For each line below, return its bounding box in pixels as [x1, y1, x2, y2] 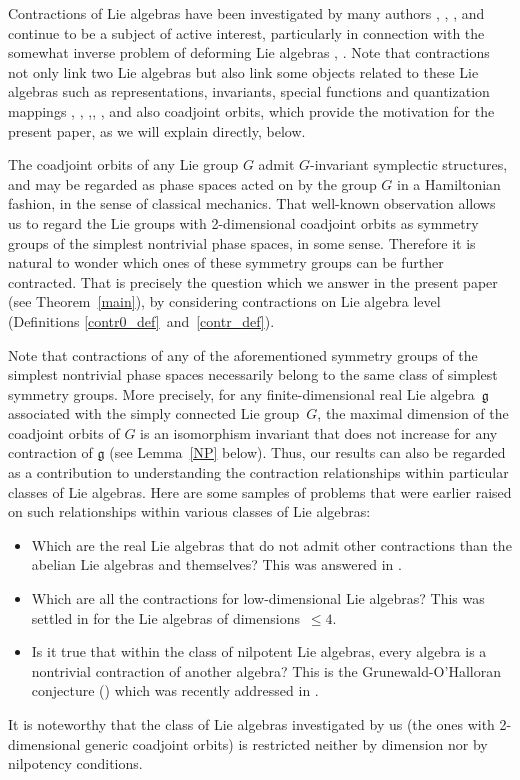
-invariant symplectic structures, [310, 154, 508, 175]
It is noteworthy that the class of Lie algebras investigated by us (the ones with [8, 714, 495, 734]
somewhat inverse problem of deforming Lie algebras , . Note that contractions [8, 42, 490, 63]
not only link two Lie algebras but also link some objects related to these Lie [8, 61, 479, 82]
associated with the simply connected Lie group [8, 403, 300, 424]
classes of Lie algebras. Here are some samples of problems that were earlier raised [8, 481, 512, 502]
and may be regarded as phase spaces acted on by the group [8, 173, 377, 194]
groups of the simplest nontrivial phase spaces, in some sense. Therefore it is [8, 232, 476, 253]
